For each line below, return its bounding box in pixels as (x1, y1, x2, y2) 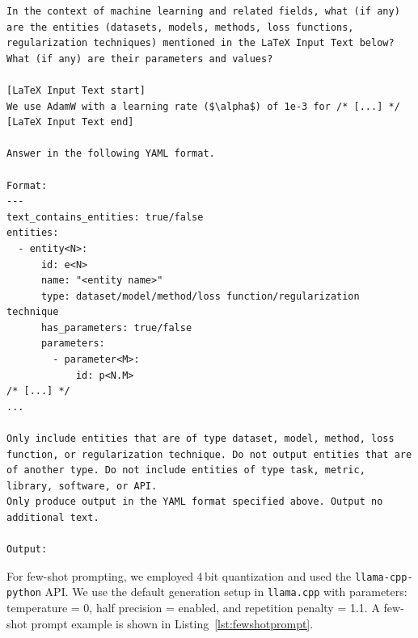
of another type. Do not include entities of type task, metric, (6, 464, 365, 476)
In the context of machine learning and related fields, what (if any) (6, 6, 400, 17)
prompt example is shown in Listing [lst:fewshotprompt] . (31, 615, 314, 632)
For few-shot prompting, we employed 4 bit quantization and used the (6, 567, 352, 584)
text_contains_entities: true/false (6, 211, 204, 223)
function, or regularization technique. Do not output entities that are (6, 448, 412, 460)
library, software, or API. (6, 480, 158, 492)
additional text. (6, 512, 99, 523)
